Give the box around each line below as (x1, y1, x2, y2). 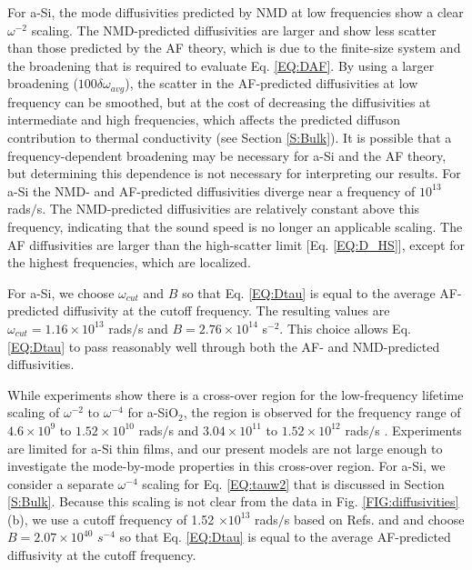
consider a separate (7, 474, 114, 493)
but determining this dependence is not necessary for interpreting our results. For (7, 164, 461, 183)
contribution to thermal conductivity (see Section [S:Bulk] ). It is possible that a (7, 128, 452, 147)
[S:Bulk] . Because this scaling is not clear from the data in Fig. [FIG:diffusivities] (7, 492, 459, 511)
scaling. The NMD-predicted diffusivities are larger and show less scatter (31, 20, 437, 39)
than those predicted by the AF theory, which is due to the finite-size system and (7, 38, 461, 57)
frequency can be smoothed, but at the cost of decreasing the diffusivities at (7, 92, 431, 111)
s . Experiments (375, 420, 462, 439)
